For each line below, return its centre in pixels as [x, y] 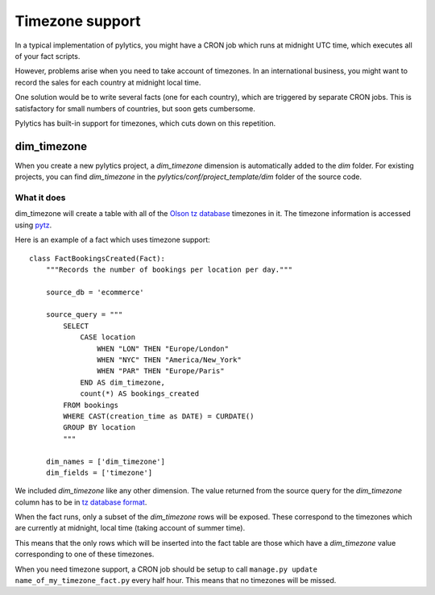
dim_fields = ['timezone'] [99, 472]
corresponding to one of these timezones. [85, 554]
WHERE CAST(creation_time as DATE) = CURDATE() [159, 416]
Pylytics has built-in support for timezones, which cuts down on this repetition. [145, 123]
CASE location [108, 337]
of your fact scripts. [48, 56]
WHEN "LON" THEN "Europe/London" [163, 348]
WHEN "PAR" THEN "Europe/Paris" [161, 371]
